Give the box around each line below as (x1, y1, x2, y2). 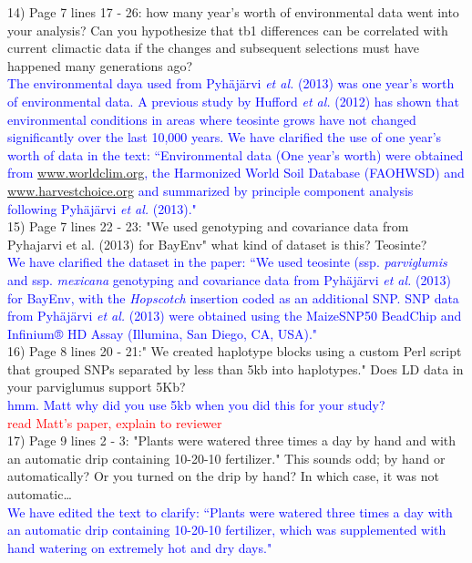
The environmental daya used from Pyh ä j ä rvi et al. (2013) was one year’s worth (7, 74, 455, 93)
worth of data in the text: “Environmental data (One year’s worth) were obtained (7, 145, 464, 164)
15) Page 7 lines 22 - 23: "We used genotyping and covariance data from (7, 217, 409, 236)
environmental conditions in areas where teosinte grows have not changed (7, 109, 416, 128)
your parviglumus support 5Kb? (7, 377, 186, 396)
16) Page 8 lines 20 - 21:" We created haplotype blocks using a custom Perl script (7, 342, 462, 361)
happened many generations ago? (7, 56, 193, 75)
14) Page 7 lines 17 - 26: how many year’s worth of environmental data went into (7, 3, 459, 21)
